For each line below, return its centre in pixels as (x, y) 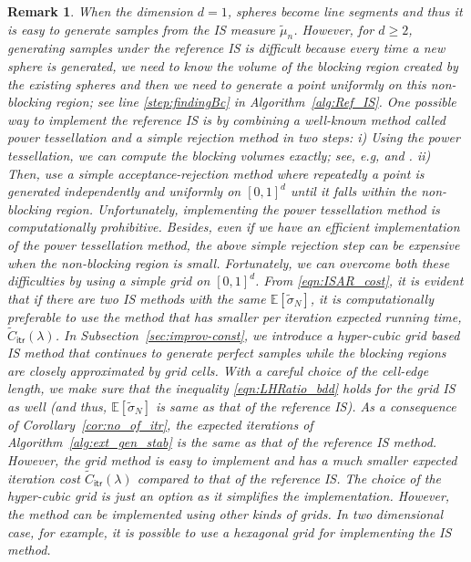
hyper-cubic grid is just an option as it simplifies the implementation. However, (229, 496)
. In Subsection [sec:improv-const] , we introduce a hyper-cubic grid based (257, 334)
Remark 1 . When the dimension (100, 11)
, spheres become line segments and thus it (345, 11)
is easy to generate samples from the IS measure (142, 29)
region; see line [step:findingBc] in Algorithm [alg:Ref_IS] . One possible (256, 102)
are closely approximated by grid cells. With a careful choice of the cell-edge (218, 370)
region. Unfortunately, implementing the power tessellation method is (247, 208)
